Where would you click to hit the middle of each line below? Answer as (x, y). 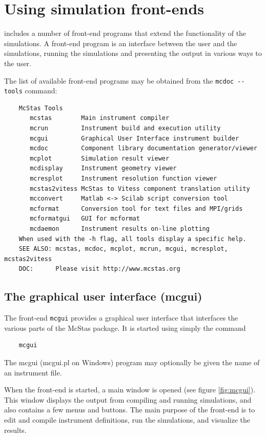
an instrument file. (33, 372)
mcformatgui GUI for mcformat (85, 219)
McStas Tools (41, 108)
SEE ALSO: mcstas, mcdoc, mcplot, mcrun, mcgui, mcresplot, (123, 249)
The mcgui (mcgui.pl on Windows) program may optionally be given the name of (132, 362)
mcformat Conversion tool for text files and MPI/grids (136, 208)
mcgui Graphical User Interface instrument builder (135, 138)
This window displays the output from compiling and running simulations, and (128, 399)
